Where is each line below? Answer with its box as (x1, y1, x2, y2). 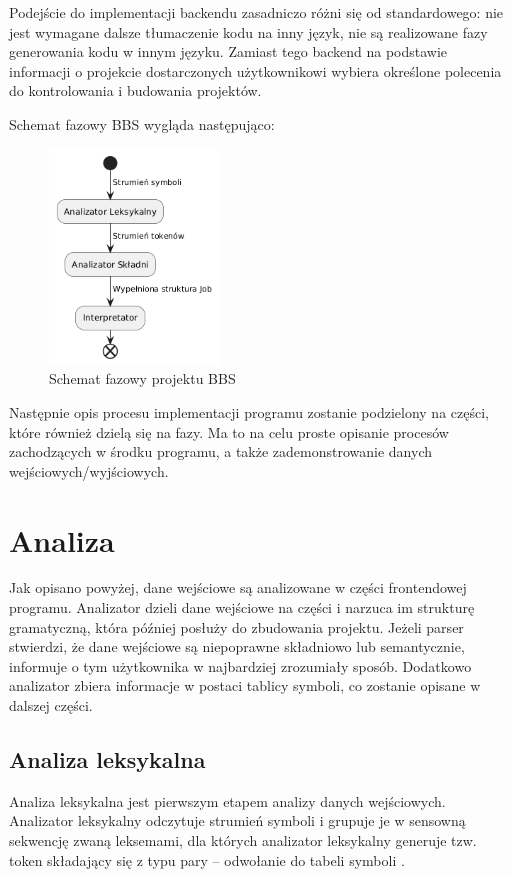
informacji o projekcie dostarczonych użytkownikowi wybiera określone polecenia (9, 60, 502, 81)
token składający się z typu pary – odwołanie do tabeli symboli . (9, 849, 405, 870)
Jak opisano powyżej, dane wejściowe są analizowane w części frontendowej (9, 577, 467, 598)
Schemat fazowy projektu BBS (49, 368, 236, 389)
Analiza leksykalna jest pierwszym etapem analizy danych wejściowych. (9, 790, 446, 811)
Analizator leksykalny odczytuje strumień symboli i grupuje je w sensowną (9, 810, 466, 831)
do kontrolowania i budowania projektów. (9, 80, 262, 101)
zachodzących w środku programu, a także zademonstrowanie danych (9, 441, 433, 462)
